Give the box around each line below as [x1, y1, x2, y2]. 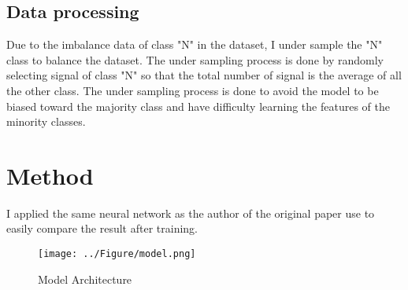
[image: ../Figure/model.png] [38, 248, 196, 260]
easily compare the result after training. [6, 220, 198, 237]
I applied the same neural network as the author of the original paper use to [6, 204, 375, 221]
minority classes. [6, 113, 86, 130]
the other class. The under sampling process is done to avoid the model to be [6, 82, 379, 98]
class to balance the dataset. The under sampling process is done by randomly [6, 51, 384, 68]
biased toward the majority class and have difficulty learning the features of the [6, 97, 390, 114]
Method [6, 159, 94, 191]
